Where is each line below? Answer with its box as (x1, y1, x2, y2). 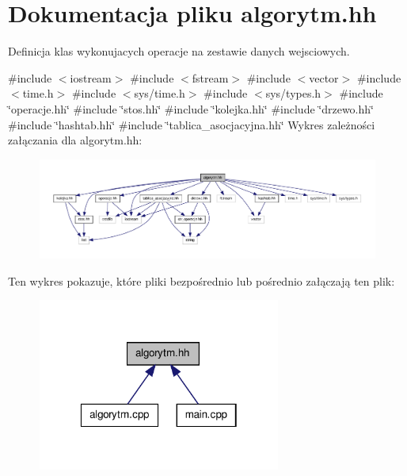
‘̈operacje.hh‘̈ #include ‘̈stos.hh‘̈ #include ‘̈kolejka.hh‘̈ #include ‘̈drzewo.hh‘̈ (8, 100, 374, 117)
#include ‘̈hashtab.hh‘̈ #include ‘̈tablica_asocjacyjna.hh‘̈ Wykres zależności (8, 116, 375, 132)
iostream (70, 69, 112, 86)
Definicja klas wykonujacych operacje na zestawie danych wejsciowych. (8, 43, 350, 59)
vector (309, 69, 339, 86)
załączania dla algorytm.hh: (8, 132, 143, 148)
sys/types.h (265, 85, 321, 102)
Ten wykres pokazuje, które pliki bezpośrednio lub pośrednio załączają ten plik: (8, 272, 395, 289)
